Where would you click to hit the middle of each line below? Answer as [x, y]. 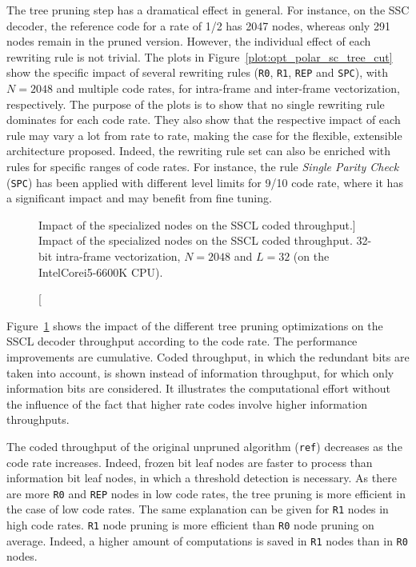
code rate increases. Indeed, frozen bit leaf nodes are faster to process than [190, 462]
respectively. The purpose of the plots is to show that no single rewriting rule [196, 104]
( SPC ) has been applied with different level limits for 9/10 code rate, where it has [205, 182]
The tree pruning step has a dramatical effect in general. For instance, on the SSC [208, 10]
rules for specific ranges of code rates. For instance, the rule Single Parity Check [203, 166]
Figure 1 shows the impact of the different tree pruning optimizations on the [195, 325]
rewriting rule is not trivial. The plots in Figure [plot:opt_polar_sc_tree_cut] [200, 56]
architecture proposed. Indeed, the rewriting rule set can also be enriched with [199, 151]
